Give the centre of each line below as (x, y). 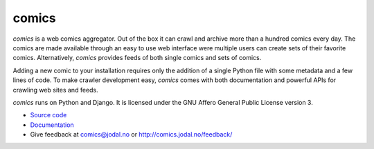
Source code (48, 115)
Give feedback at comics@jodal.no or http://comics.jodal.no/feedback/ (131, 135)
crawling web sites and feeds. (55, 90)
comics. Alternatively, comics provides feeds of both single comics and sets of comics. (137, 58)
